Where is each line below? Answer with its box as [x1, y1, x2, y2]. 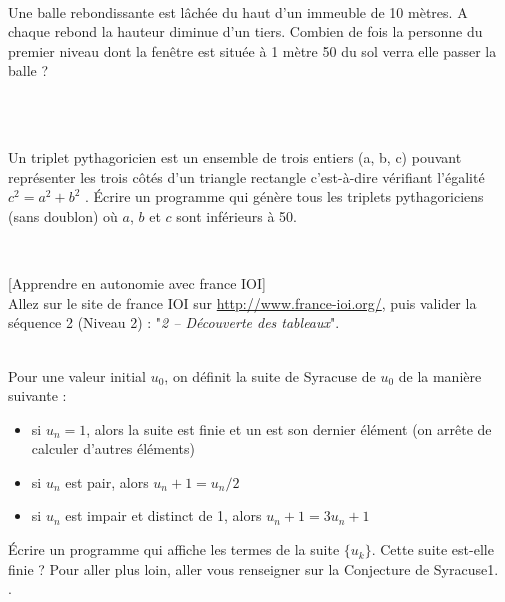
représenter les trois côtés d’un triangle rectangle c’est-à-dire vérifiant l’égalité [8, 166, 485, 187]
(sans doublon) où [8, 205, 118, 226]
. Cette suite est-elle [371, 539, 494, 560]
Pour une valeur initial [8, 365, 146, 386]
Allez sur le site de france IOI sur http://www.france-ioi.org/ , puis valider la [8, 292, 477, 313]
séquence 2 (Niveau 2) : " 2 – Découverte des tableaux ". [8, 312, 340, 333]
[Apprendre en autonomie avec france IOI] [8, 273, 266, 294]
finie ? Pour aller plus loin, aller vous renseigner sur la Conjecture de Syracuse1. [8, 558, 499, 579]
